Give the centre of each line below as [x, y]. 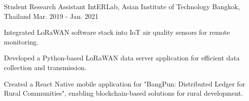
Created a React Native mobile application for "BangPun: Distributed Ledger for [125, 83]
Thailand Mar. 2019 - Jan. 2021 [51, 16]
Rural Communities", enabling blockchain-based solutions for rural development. [124, 93]
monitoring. [21, 41]
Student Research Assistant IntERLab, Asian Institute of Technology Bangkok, [122, 6]
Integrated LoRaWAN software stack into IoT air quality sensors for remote [117, 32]
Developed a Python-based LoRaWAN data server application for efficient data [122, 58]
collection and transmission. [45, 67]
